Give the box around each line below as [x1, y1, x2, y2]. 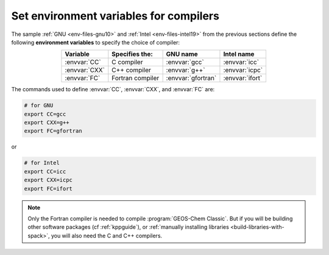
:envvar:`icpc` [223, 66, 263, 74]
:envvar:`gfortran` [166, 74, 217, 82]
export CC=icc [24, 168, 66, 175]
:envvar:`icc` [223, 58, 259, 66]
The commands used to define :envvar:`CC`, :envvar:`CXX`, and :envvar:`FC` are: [11, 86, 215, 93]
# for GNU [24, 102, 54, 109]
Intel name [223, 50, 255, 58]
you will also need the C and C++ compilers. [51, 232, 163, 239]
